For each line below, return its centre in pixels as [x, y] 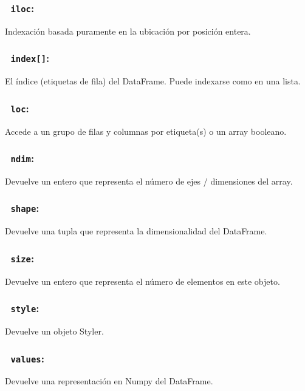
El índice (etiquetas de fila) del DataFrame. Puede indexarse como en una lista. [153, 81]
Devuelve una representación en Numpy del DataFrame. [109, 381]
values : [27, 358]
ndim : [22, 158]
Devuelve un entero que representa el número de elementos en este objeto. [142, 281]
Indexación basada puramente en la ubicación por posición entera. [128, 31]
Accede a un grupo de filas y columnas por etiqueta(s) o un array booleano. [146, 131]
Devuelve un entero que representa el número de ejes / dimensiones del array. [149, 181]
